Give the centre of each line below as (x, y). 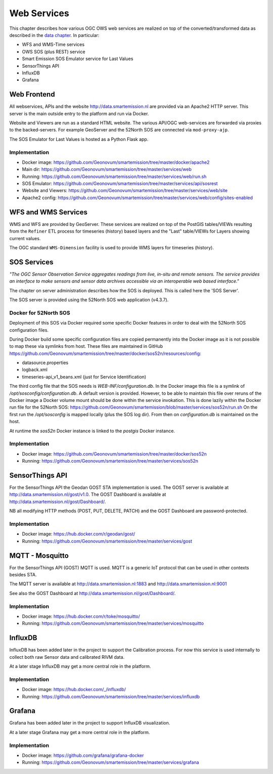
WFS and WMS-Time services (53, 44)
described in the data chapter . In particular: (54, 35)
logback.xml (35, 370)
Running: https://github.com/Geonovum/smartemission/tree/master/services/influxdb (111, 696)
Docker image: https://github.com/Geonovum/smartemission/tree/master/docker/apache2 (116, 162)
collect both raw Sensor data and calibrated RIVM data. (67, 657)
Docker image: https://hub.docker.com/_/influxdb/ (74, 690)
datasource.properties (45, 363)
